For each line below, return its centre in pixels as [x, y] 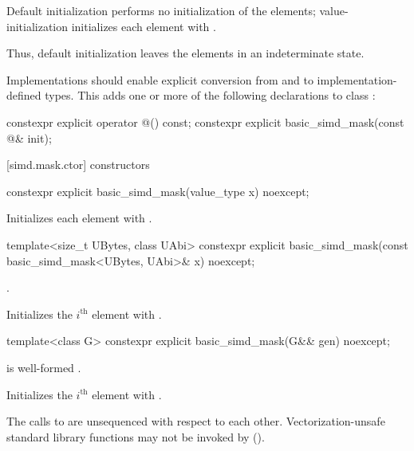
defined [24, 95]
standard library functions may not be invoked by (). [136, 436]
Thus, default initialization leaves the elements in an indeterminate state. [185, 53]
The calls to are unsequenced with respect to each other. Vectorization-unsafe [196, 421]
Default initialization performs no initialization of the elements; [161, 10]
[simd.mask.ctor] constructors [78, 165]
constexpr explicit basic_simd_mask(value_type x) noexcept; [158, 191]
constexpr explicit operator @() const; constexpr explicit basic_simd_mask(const [205, 122]
